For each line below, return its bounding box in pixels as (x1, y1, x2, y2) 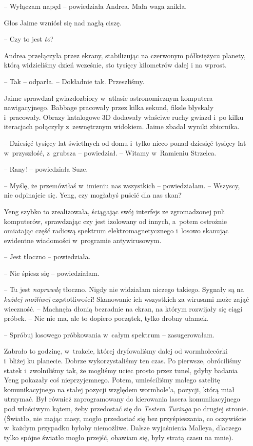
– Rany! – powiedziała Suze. (4, 164, 88, 174)
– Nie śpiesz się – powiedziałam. (4, 268, 99, 278)
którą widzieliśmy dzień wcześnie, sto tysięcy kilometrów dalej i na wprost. (4, 60, 227, 70)
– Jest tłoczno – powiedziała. (4, 251, 91, 262)
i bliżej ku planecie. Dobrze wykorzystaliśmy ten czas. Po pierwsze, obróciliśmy (4, 356, 241, 366)
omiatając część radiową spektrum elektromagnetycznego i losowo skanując (4, 225, 229, 236)
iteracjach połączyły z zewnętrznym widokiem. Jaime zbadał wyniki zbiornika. (4, 121, 240, 132)
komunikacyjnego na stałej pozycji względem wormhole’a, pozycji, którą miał (4, 384, 234, 394)
